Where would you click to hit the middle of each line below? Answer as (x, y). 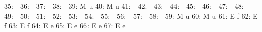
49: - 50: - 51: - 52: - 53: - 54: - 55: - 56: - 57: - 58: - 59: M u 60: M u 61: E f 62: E (131, 16)
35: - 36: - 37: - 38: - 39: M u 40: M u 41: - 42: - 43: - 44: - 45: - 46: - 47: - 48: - (126, 6)
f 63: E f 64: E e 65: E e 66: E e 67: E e (65, 25)
